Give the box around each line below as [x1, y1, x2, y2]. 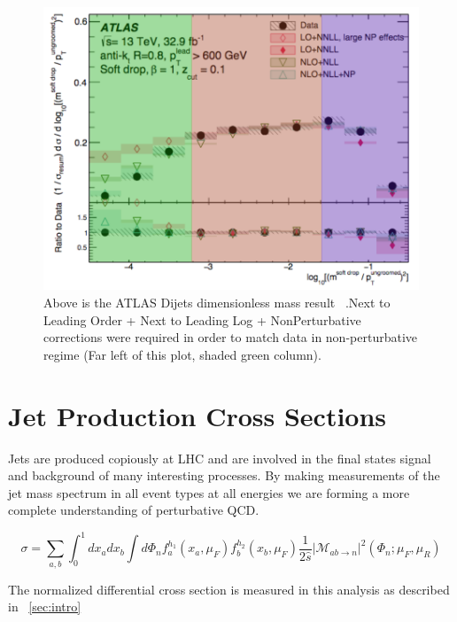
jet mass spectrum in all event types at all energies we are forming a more [8, 483, 410, 501]
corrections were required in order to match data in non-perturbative [43, 328, 418, 346]
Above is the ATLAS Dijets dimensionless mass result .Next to [43, 293, 391, 311]
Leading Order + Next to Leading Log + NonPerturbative [43, 310, 361, 329]
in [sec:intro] [8, 597, 81, 616]
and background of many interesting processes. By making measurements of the [8, 466, 440, 485]
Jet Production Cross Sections [8, 397, 387, 433]
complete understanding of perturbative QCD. [8, 501, 259, 519]
